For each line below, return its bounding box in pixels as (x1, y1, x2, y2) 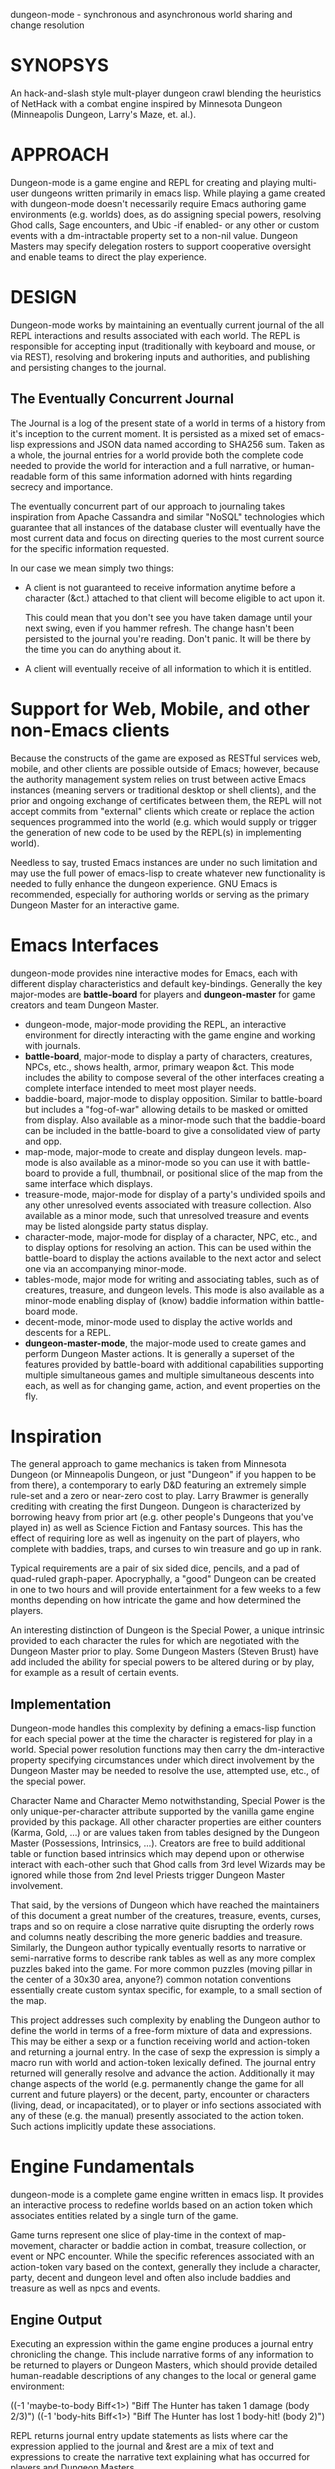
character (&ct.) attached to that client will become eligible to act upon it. (24, 592, 325, 604)
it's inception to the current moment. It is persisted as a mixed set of (10, 427, 292, 439)
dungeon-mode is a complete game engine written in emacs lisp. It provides (10, 2189, 324, 2201)
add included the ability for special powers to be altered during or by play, (10, 1656, 315, 1668)
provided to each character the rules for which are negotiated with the (10, 1635, 300, 1647)
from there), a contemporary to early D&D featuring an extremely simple (10, 1479, 307, 1491)
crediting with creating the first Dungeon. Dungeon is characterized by (10, 1500, 302, 1513)
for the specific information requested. (10, 542, 170, 554)
